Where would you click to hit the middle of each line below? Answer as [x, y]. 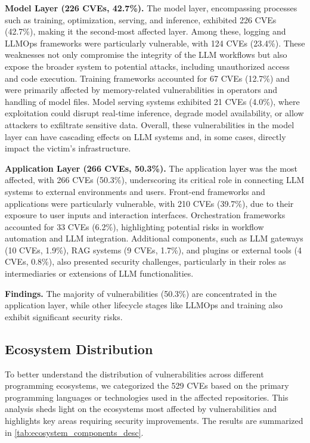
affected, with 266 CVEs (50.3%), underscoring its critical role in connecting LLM [155, 180]
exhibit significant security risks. [64, 316]
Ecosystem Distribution [79, 348]
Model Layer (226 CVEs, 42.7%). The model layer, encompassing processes [151, 8]
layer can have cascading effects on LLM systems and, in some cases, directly [145, 136]
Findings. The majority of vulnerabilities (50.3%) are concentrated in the [141, 293]
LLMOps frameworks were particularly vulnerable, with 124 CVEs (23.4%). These [155, 43]
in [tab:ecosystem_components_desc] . [74, 432]
